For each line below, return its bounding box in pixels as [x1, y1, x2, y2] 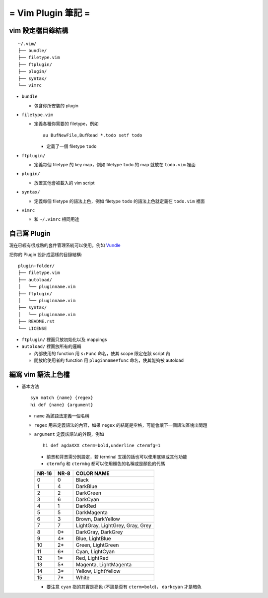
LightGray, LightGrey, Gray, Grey [75, 522, 151, 529]
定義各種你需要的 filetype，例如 [34, 121, 99, 127]
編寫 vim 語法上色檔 [9, 370, 70, 379]
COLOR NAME [75, 469, 110, 476]
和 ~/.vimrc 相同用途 [34, 216, 79, 222]
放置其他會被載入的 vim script [34, 180, 95, 186]
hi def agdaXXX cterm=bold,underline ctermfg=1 [43, 443, 161, 449]
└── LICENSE [18, 326, 47, 331]
